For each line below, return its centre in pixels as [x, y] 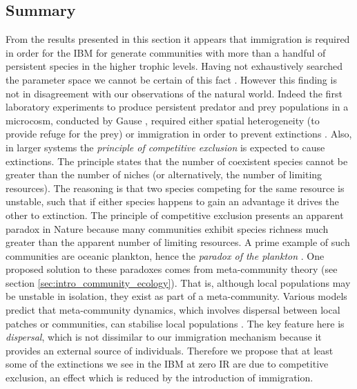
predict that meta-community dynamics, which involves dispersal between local [173, 310]
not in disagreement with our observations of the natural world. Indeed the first [174, 93]
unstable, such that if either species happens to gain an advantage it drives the [172, 201]
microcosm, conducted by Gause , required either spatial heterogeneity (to [163, 120]
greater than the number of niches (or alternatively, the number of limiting [164, 174]
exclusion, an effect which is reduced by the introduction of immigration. [160, 378]
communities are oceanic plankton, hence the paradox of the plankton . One [165, 255]
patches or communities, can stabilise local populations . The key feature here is [175, 323]
